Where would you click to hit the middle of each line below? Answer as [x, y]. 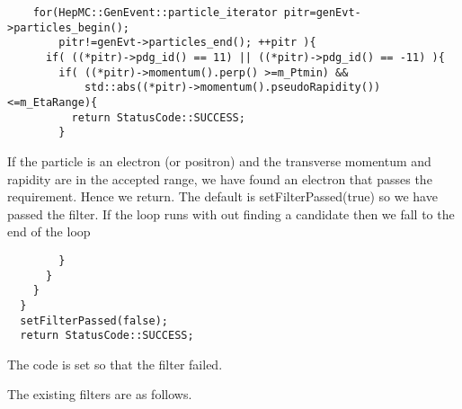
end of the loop [49, 231]
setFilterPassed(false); [94, 320]
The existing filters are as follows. [100, 394]
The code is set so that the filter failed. [115, 364]
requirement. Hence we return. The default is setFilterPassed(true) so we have [222, 196]
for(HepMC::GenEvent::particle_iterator [155, 13]
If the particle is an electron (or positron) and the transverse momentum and [219, 160]
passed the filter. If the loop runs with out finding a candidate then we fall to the [231, 213]
